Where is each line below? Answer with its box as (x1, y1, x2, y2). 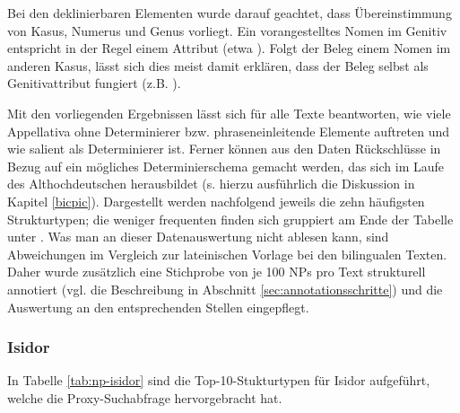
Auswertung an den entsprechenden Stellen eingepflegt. (7, 297, 309, 316)
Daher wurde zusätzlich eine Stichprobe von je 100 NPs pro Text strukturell (7, 262, 426, 281)
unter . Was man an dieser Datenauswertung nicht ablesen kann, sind (7, 227, 389, 246)
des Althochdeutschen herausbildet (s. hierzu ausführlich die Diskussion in (7, 174, 415, 193)
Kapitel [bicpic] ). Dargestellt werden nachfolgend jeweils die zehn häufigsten (7, 191, 425, 210)
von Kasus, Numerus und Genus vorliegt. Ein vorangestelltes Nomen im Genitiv (7, 21, 447, 40)
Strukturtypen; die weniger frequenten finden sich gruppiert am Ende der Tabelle (7, 209, 454, 228)
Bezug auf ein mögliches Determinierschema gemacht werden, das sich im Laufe (7, 156, 445, 175)
